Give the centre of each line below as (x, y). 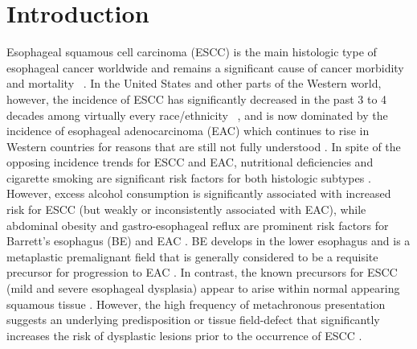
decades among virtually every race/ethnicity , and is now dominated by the (197, 115)
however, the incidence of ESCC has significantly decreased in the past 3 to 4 (197, 99)
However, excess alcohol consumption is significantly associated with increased (199, 193)
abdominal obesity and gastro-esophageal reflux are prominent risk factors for (198, 225)
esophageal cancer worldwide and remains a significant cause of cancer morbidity (205, 67)
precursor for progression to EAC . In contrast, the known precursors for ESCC (202, 272)
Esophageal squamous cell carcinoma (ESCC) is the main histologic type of (192, 52)
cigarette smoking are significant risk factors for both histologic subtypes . (189, 177)
